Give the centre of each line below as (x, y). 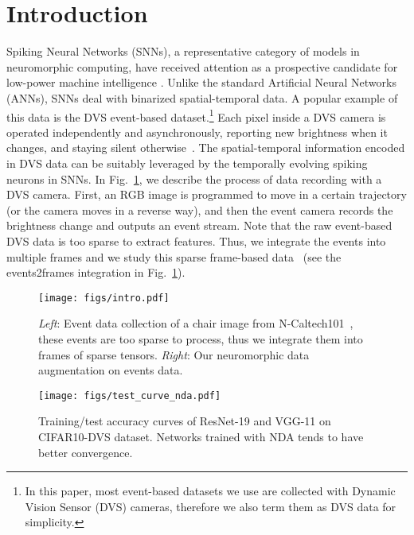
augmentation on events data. (111, 370)
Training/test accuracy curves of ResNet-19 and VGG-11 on (185, 421)
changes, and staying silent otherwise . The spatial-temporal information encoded (206, 147)
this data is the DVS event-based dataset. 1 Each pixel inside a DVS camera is (196, 115)
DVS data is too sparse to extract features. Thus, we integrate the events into (196, 240)
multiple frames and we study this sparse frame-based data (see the (174, 256)
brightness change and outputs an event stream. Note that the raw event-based (199, 225)
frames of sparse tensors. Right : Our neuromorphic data (174, 354)
